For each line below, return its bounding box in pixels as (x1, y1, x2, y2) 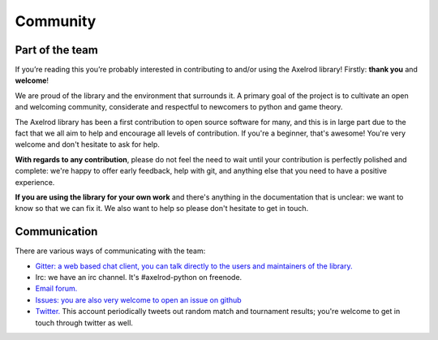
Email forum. (35, 284, 78, 294)
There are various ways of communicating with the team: (15, 246, 206, 256)
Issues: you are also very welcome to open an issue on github (35, 295, 243, 304)
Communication (15, 225, 98, 239)
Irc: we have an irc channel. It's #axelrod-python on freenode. (35, 273, 243, 282)
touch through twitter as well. (35, 317, 134, 328)
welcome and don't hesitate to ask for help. (15, 140, 160, 149)
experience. (15, 177, 55, 187)
